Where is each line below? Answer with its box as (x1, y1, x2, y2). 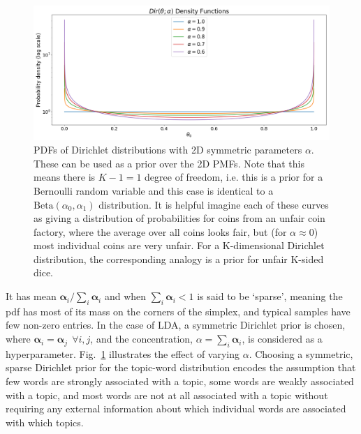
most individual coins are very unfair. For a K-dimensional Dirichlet (34, 238, 325, 253)
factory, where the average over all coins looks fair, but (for (34, 224, 287, 239)
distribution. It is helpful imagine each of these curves (98, 197, 329, 211)
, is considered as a (242, 331, 323, 346)
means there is (34, 170, 96, 184)
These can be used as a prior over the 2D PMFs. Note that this (34, 156, 304, 170)
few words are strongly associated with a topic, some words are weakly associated (6, 374, 354, 389)
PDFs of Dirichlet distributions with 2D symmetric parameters (34, 142, 302, 157)
